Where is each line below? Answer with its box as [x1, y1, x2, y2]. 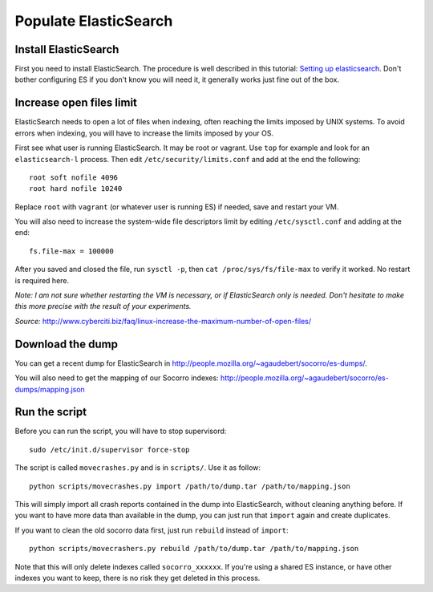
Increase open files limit [14, 96, 138, 110]
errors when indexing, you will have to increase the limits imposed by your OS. [14, 128, 274, 138]
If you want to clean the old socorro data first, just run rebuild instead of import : [14, 525, 289, 535]
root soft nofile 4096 [29, 172, 119, 182]
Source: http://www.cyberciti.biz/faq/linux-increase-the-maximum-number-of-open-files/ [14, 316, 312, 326]
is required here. [14, 275, 70, 285]
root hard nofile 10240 [29, 184, 123, 193]
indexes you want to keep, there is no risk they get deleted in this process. [14, 573, 261, 582]
